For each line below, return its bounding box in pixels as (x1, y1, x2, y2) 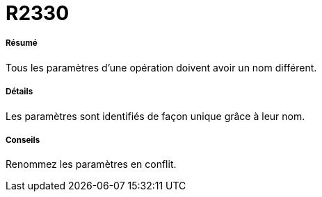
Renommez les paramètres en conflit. (6, 158, 177, 171)
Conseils (6, 135, 40, 145)
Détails (6, 87, 33, 97)
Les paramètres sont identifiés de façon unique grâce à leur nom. (6, 110, 305, 122)
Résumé (6, 38, 38, 49)
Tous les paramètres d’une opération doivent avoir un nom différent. (6, 61, 317, 74)
